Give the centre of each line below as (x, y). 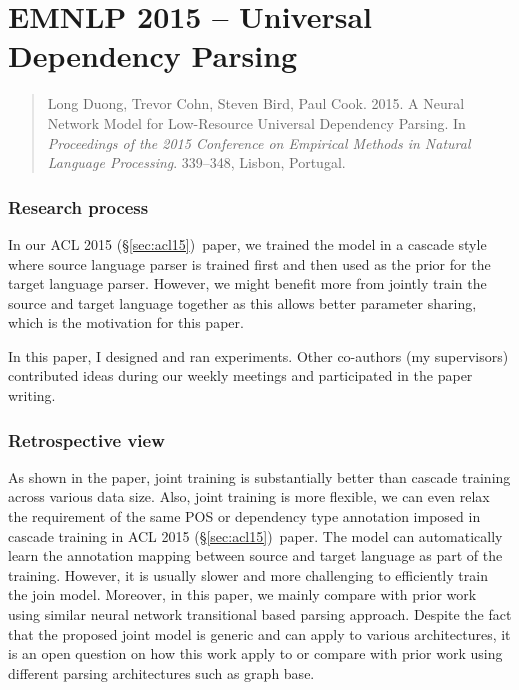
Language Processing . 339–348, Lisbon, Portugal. (196, 162)
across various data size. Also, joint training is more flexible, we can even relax (249, 496)
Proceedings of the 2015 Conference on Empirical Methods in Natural (259, 142)
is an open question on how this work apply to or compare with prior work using (255, 653)
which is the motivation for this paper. (126, 322)
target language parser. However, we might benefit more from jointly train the (247, 283)
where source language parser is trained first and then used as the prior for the (249, 263)
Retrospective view (86, 439)
